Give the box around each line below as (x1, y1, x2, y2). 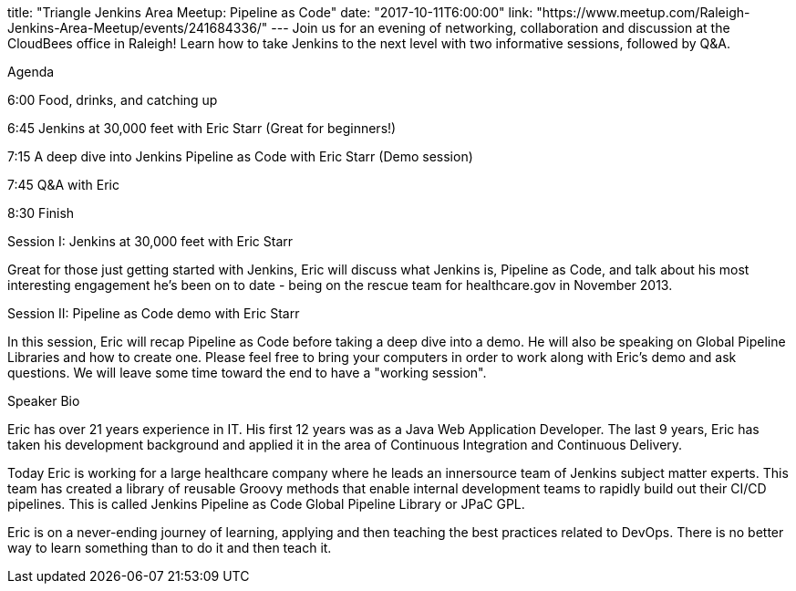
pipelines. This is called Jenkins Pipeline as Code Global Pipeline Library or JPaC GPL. (7, 496, 525, 512)
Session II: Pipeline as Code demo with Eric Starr (7, 306, 300, 321)
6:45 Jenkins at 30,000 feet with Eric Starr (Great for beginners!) (7, 120, 397, 136)
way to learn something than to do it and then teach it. (7, 540, 332, 555)
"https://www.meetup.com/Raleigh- (536, 5, 750, 20)
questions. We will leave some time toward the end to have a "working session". (7, 365, 487, 380)
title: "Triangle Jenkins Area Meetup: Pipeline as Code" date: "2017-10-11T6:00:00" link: (7, 5, 533, 20)
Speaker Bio (7, 393, 80, 409)
